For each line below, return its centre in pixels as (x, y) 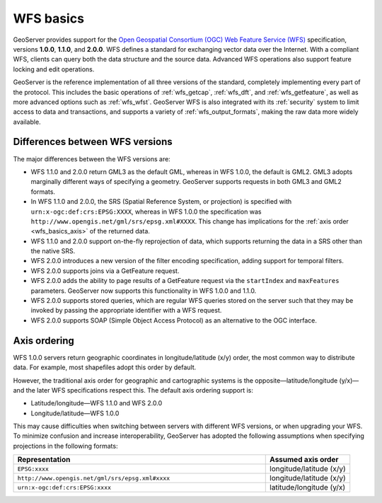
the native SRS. (53, 251)
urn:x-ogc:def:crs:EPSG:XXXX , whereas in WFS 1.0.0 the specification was (146, 212)
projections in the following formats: (65, 446)
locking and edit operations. (54, 69)
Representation (44, 460)
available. (27, 122)
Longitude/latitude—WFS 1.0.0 (75, 413)
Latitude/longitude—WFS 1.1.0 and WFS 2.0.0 (97, 403)
